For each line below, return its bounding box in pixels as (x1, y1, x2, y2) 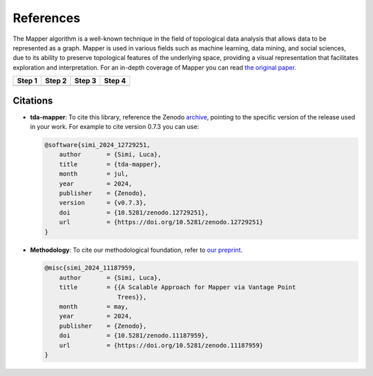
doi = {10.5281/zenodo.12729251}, (59, 208, 209, 217)
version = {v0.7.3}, (59, 199, 147, 207)
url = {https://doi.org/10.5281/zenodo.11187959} (59, 342, 264, 349)
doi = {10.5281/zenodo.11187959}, (59, 332, 209, 339)
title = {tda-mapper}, (59, 160, 162, 168)
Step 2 (45, 76, 67, 86)
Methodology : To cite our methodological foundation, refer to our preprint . (30, 246, 243, 254)
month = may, (59, 303, 129, 310)
